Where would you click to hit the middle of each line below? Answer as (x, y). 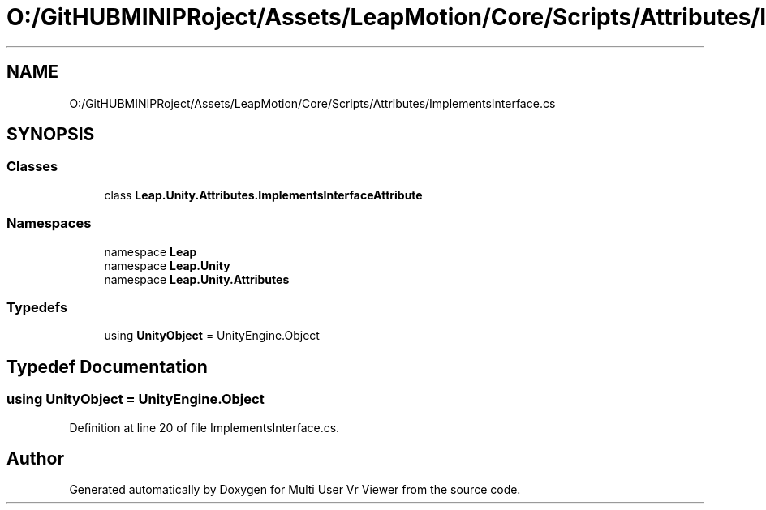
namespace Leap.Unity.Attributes (197, 279)
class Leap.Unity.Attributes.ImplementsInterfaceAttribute (263, 195)
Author (35, 458)
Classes (32, 167)
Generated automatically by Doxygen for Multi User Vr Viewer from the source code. (295, 490)
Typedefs (37, 307)
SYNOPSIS (51, 135)
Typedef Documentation (107, 366)
